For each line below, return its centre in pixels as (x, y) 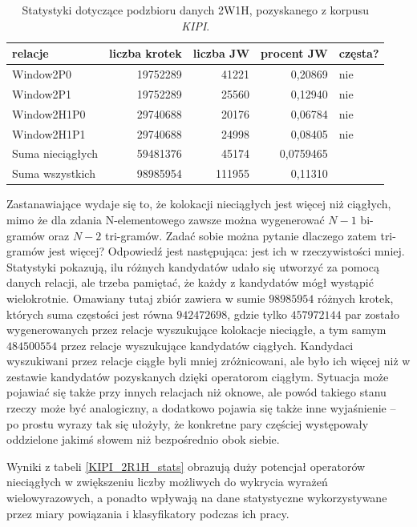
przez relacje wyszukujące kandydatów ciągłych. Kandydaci (207, 345)
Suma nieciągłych (55, 153)
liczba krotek (146, 53)
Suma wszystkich (54, 173)
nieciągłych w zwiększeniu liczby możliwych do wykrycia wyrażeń (167, 482)
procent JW (294, 53)
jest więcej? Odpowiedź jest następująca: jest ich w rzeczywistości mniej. (227, 251)
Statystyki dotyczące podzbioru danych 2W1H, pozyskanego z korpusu (195, 10)
